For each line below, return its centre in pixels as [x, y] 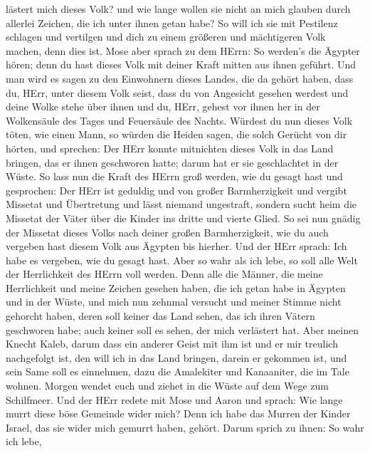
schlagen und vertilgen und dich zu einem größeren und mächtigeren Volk [166, 37]
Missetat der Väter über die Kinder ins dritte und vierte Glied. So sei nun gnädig [183, 218]
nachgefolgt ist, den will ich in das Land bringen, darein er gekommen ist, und [176, 357]
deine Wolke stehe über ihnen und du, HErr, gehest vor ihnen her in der [163, 106]
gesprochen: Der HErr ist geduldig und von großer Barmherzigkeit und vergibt [176, 190]
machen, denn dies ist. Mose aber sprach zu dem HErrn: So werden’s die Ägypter [183, 50]
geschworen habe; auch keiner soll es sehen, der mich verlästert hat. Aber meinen [183, 329]
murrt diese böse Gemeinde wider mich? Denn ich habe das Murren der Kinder [178, 413]
